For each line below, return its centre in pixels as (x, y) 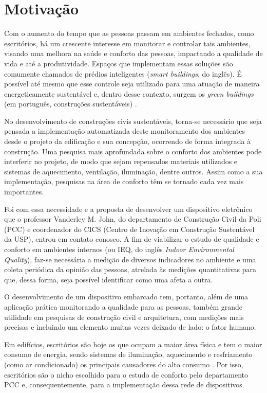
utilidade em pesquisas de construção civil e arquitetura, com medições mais (124, 317)
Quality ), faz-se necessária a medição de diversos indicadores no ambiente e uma (130, 259)
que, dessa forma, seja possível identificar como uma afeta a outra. (109, 279)
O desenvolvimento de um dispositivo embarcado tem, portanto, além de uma (126, 297)
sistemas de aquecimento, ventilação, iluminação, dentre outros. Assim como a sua (133, 171)
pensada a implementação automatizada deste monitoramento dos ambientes (125, 131)
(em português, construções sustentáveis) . (71, 104)
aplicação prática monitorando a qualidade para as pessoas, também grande (123, 306)
